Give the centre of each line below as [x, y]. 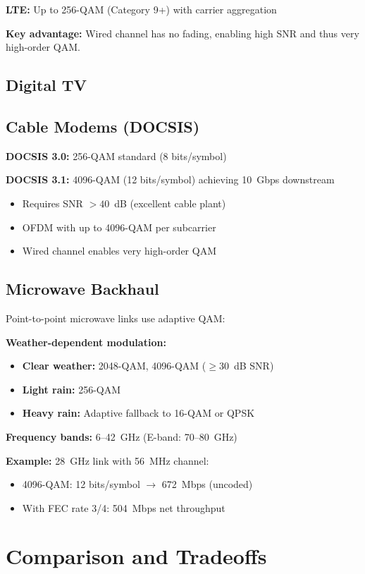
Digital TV [46, 85]
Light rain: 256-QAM [72, 389]
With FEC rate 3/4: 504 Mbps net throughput [124, 507]
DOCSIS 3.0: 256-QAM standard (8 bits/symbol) [116, 155]
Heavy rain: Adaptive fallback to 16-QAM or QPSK [138, 413]
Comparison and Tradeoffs [136, 556]
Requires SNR [52, 203]
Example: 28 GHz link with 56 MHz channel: [107, 460]
